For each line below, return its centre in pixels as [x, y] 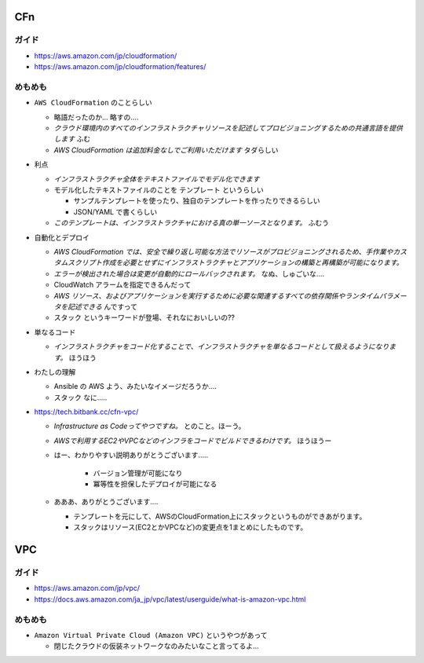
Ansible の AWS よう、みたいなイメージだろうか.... [135, 386]
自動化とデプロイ [62, 237]
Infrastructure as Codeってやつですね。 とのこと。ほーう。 [150, 426]
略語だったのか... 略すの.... [96, 117]
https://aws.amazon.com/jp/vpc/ [87, 588]
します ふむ [72, 139]
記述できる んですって [102, 306]
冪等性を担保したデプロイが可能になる [155, 484]
